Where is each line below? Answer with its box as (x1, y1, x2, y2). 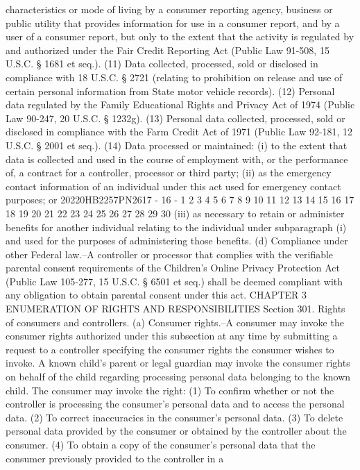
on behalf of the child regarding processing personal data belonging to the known (6, 369, 351, 384)
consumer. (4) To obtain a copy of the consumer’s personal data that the (6, 437, 316, 451)
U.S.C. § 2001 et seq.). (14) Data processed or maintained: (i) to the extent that (6, 137, 348, 152)
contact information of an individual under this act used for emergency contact (6, 178, 341, 193)
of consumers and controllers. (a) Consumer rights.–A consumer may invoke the (6, 314, 344, 329)
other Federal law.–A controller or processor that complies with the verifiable (6, 246, 334, 261)
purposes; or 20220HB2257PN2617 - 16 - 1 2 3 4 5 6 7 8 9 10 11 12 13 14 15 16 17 (6, 192, 354, 207)
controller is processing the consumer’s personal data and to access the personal (6, 396, 345, 411)
